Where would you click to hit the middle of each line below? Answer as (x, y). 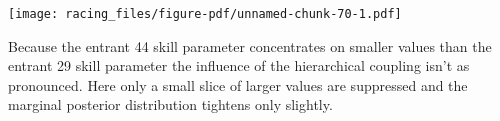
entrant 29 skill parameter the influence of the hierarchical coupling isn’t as (239, 65)
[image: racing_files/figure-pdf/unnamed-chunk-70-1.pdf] (205, 14)
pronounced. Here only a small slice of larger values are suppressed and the (238, 84)
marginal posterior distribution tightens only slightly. (170, 104)
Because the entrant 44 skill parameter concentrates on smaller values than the (250, 45)
